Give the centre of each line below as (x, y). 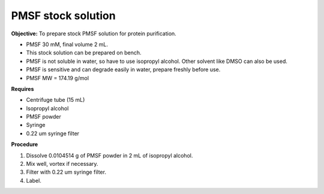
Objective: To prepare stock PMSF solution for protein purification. (94, 34)
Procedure (25, 144)
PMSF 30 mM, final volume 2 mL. (67, 44)
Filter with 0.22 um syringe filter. (66, 172)
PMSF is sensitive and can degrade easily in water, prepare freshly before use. (123, 69)
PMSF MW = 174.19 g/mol (58, 78)
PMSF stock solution (64, 16)
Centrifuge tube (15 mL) (55, 100)
